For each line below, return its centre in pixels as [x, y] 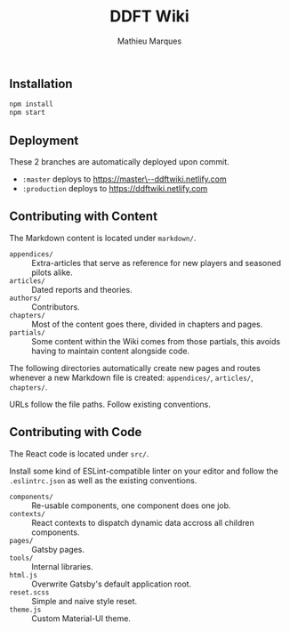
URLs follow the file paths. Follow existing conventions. [110, 404]
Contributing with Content [84, 217]
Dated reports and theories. [82, 289]
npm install [31, 104]
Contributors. [56, 307]
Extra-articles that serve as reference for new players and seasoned [157, 263]
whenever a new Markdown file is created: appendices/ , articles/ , [131, 377]
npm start [28, 113]
